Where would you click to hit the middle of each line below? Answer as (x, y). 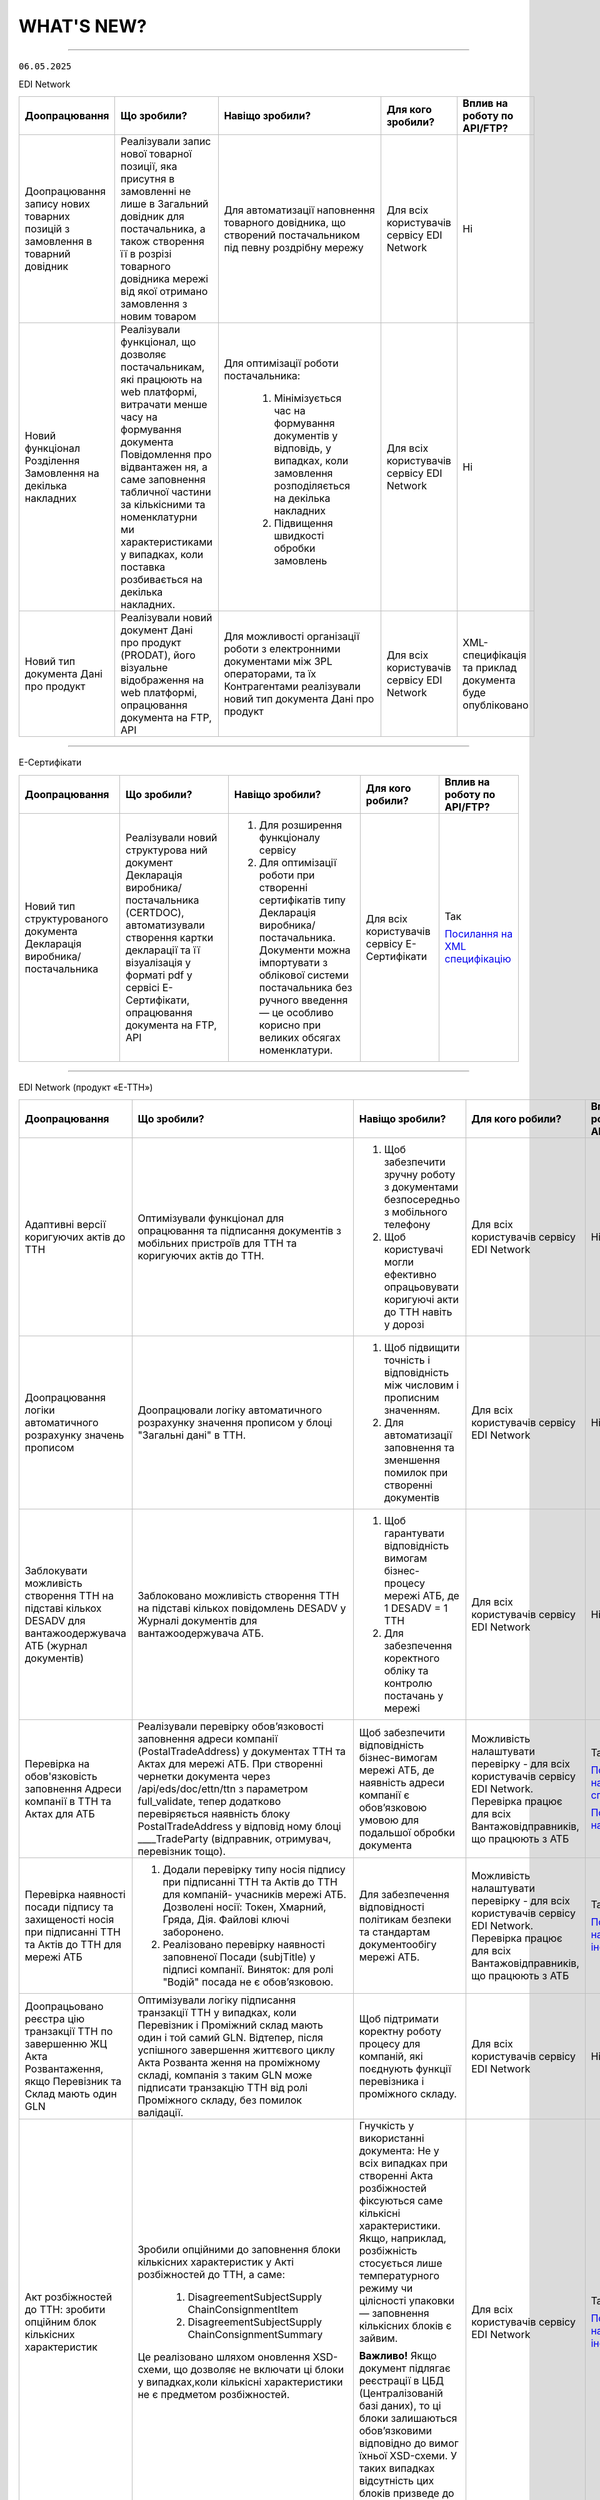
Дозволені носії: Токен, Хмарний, (244, 1907)
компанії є (384, 1795)
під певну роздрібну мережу (293, 248)
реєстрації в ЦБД (401, 2381)
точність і (406, 1360)
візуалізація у (158, 962)
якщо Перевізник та (73, 2082)
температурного (399, 2276)
